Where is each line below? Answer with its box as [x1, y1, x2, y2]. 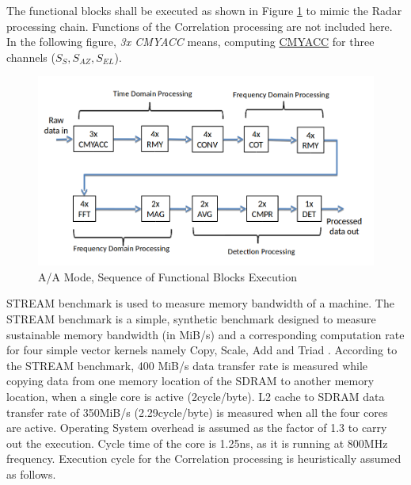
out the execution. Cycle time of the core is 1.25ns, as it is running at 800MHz [6, 434, 388, 451]
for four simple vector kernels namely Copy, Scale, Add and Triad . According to [6, 342, 398, 358]
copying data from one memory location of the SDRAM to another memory [6, 372, 375, 389]
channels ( [6, 48, 55, 65]
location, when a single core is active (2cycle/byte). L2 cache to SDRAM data [6, 388, 385, 405]
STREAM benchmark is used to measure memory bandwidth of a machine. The [6, 295, 394, 311]
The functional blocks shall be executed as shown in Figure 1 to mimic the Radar [6, 2, 402, 18]
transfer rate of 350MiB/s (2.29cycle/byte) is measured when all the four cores [6, 403, 388, 420]
